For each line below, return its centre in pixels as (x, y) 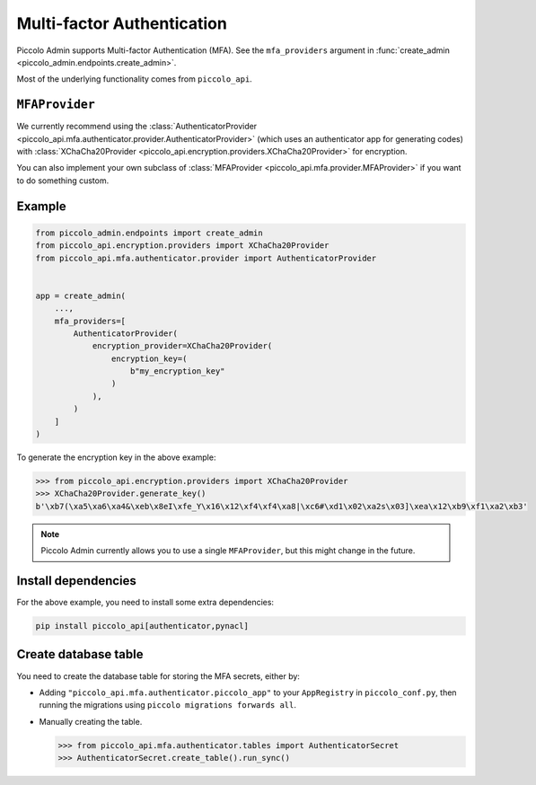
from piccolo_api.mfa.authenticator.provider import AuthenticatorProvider (206, 258)
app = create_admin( (80, 295)
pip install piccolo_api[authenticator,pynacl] (142, 626)
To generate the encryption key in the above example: (116, 457)
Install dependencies (76, 581)
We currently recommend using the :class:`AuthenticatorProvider (137, 127)
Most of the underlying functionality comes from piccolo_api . (135, 79)
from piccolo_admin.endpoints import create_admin (149, 233)
